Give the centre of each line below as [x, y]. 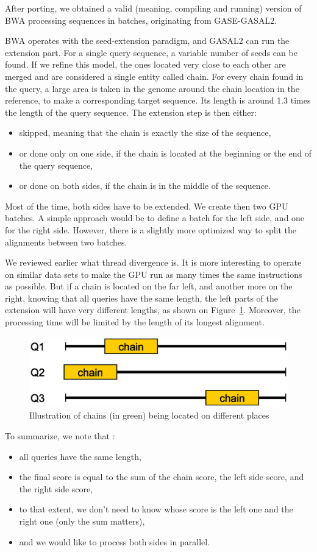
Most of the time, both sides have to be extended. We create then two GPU [147, 206]
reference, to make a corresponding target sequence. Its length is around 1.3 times [158, 100]
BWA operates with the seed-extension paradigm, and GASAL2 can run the [147, 41]
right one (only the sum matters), [82, 521]
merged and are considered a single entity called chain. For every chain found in [154, 76]
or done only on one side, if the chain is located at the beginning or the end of [166, 153]
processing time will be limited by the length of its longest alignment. [135, 322]
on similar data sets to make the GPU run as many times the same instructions [154, 274]
